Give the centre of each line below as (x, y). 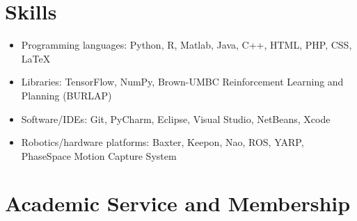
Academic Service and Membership (178, 203)
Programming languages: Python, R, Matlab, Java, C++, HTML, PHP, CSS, (187, 45)
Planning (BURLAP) (66, 95)
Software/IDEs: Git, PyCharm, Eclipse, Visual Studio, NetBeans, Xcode (176, 118)
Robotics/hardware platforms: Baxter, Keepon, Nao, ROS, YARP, (162, 142)
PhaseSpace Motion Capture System (99, 155)
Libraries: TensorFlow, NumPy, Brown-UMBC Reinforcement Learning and (182, 82)
